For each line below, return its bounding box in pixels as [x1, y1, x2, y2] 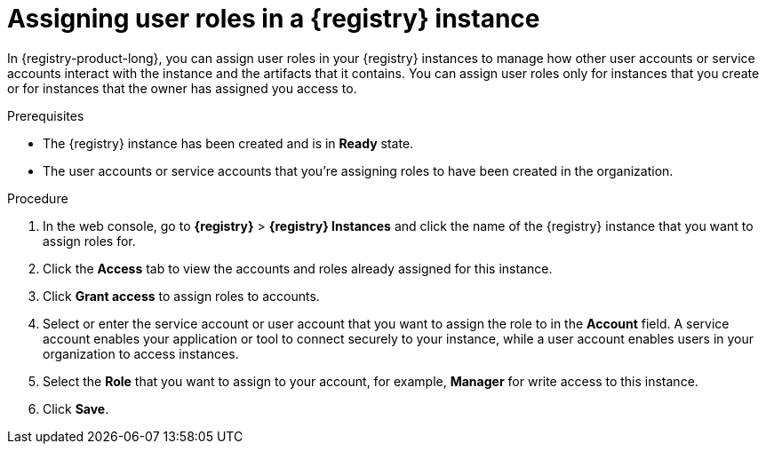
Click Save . [43, 400, 109, 416]
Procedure [7, 190, 68, 206]
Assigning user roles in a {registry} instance [7, 4, 540, 34]
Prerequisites [7, 107, 84, 123]
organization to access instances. [43, 345, 239, 361]
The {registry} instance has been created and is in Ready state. [43, 135, 414, 151]
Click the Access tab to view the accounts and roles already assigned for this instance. [43, 260, 553, 276]
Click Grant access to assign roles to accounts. [43, 288, 320, 304]
